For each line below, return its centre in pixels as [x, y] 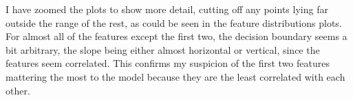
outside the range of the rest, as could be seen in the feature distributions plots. [174, 22]
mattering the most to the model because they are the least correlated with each [175, 76]
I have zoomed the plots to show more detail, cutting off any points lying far [167, 9]
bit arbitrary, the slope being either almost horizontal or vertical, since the [163, 49]
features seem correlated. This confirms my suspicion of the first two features [168, 63]
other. [18, 90]
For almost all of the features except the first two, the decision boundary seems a [176, 36]
